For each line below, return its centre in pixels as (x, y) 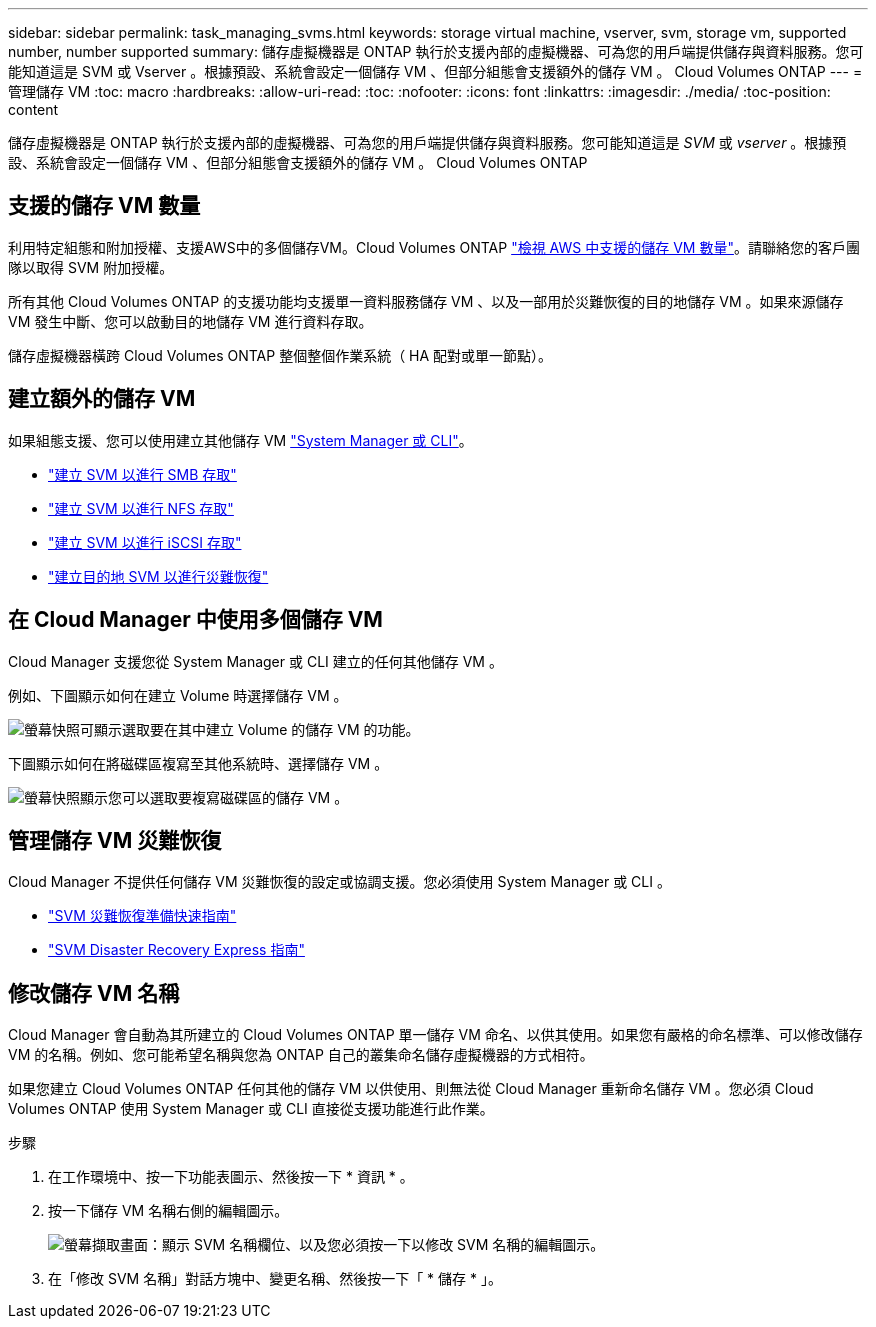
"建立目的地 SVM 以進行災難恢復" (158, 576)
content (33, 109)
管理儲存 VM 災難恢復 (115, 840)
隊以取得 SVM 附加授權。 (91, 267)
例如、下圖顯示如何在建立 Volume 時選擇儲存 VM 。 (178, 695)
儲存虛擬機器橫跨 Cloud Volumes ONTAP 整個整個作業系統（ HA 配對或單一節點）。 (280, 355)
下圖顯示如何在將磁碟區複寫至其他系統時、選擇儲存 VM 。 (198, 763)
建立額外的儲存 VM (102, 399)
